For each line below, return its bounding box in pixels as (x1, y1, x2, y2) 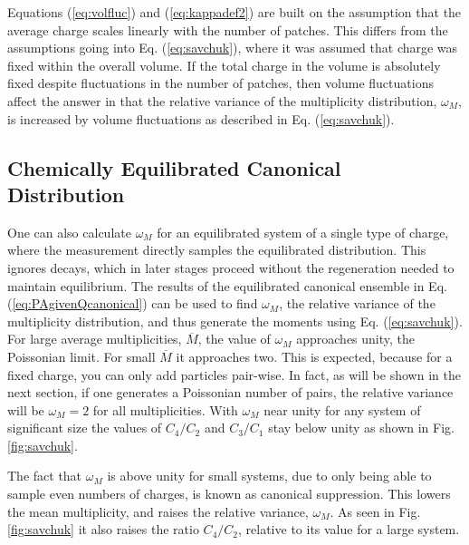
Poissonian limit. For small (7, 346, 156, 365)
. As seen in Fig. (330, 501, 421, 521)
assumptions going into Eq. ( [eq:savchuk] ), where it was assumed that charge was (7, 38, 458, 57)
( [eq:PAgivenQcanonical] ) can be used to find (7, 294, 258, 313)
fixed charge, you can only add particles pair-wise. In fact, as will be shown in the (7, 365, 461, 384)
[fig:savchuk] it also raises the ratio (7, 520, 199, 539)
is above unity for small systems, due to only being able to (107, 466, 432, 485)
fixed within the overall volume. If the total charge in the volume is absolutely (7, 55, 441, 74)
